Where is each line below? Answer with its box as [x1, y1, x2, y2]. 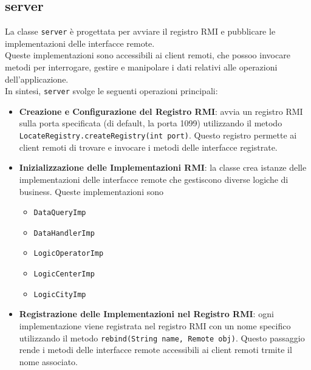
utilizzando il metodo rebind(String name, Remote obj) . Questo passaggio [19, 331, 305, 344]
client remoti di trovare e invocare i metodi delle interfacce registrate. [19, 140, 278, 153]
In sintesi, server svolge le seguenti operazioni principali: [5, 84, 218, 97]
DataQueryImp [33, 208, 86, 218]
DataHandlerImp [33, 228, 95, 238]
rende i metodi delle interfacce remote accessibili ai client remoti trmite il [19, 343, 292, 356]
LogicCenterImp [33, 270, 95, 279]
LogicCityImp [33, 290, 86, 299]
